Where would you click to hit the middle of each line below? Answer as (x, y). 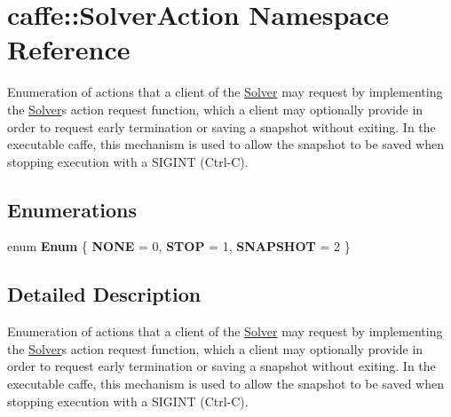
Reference (69, 49)
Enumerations (72, 209)
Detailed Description (104, 294)
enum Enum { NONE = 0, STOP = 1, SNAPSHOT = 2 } (179, 246)
